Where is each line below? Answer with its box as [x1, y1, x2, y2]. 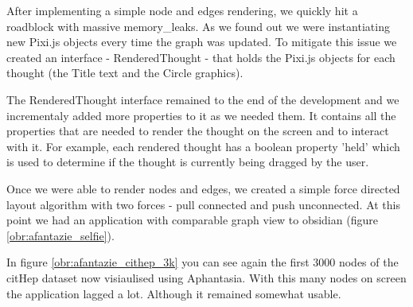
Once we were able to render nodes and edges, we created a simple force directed [6, 180, 400, 196]
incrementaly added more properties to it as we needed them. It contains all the [6, 107, 396, 123]
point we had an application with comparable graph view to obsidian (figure [6, 212, 378, 228]
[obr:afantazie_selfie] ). [6, 227, 115, 243]
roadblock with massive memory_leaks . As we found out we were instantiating [6, 17, 390, 34]
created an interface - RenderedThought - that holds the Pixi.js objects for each [6, 49, 395, 65]
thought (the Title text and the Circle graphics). [6, 64, 244, 81]
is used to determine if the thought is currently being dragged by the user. [6, 153, 369, 170]
